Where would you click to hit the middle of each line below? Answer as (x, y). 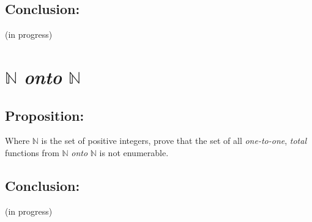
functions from (32, 152)
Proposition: (45, 115)
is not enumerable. (134, 152)
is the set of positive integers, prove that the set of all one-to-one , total (174, 141)
